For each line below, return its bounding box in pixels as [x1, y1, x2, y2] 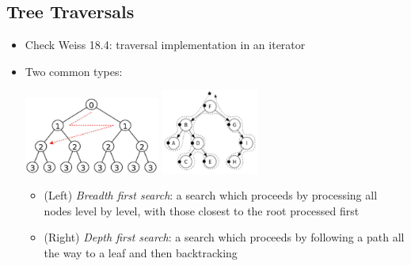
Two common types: [25, 63, 123, 79]
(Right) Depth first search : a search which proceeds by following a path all [44, 229, 405, 245]
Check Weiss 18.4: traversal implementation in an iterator [25, 36, 306, 53]
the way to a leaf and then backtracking [44, 245, 238, 260]
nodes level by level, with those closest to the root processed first [44, 202, 360, 218]
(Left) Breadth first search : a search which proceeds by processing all [44, 187, 378, 203]
